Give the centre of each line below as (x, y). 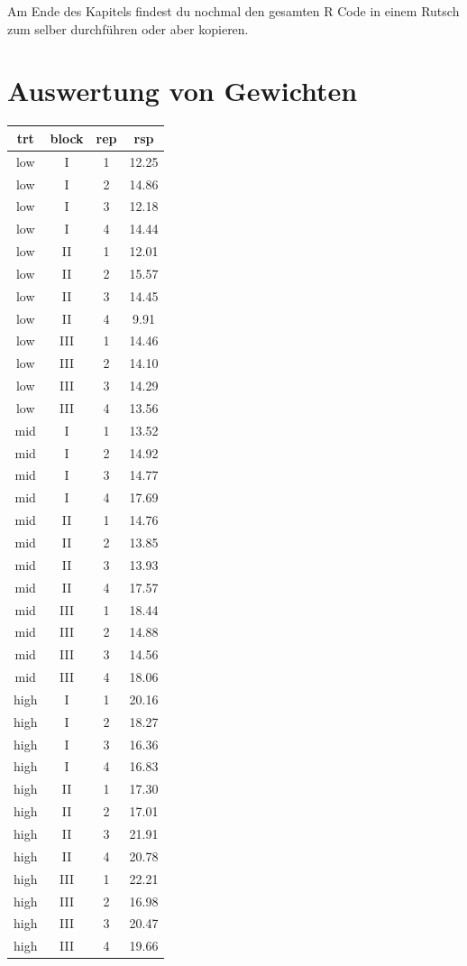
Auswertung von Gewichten (183, 91)
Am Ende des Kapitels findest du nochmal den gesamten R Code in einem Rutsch (233, 11)
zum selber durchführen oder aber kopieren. (128, 28)
